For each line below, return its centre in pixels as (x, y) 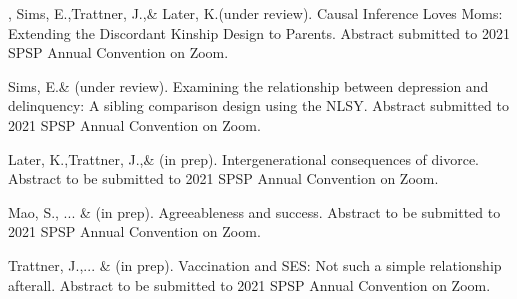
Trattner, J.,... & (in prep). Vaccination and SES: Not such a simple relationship (255, 264)
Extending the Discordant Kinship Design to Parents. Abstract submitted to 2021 (259, 32)
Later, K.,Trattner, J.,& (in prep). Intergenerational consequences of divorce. (244, 158)
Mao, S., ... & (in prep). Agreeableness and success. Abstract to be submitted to (254, 211)
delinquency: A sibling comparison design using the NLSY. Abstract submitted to (258, 105)
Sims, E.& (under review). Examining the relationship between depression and (248, 85)
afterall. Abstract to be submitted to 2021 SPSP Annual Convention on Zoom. (249, 284)
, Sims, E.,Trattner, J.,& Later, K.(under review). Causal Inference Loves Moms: (255, 13)
